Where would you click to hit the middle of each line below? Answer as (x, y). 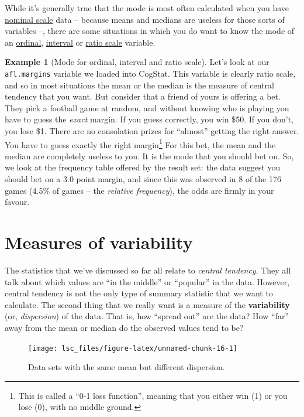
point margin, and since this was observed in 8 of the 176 (179, 179)
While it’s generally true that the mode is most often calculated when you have (147, 8)
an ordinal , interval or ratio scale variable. (80, 42)
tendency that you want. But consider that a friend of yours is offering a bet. (143, 96)
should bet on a (33, 179)
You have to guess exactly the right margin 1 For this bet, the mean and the (140, 143)
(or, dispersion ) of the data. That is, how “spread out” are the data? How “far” (147, 316)
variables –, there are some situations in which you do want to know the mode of (150, 31)
